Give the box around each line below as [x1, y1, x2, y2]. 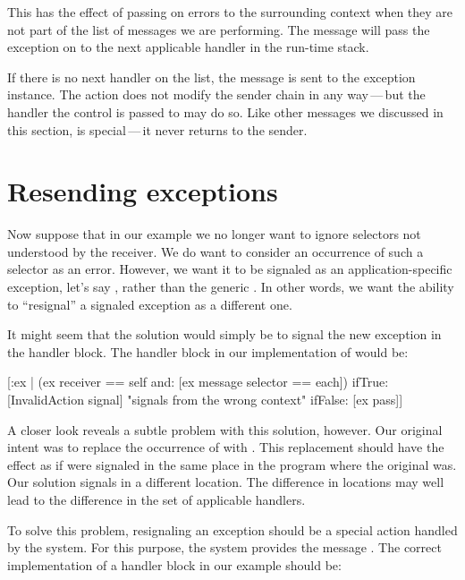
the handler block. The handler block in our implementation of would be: [7, 342, 409, 361]
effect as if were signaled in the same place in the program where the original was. [7, 455, 457, 473]
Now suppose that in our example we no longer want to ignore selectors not [7, 225, 421, 243]
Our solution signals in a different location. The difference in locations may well [7, 473, 444, 491]
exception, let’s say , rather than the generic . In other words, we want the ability [7, 277, 454, 296]
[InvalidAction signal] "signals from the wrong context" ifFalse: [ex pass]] [7, 390, 403, 409]
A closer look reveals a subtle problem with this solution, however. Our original [7, 420, 443, 439]
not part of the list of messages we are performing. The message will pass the [7, 20, 430, 38]
